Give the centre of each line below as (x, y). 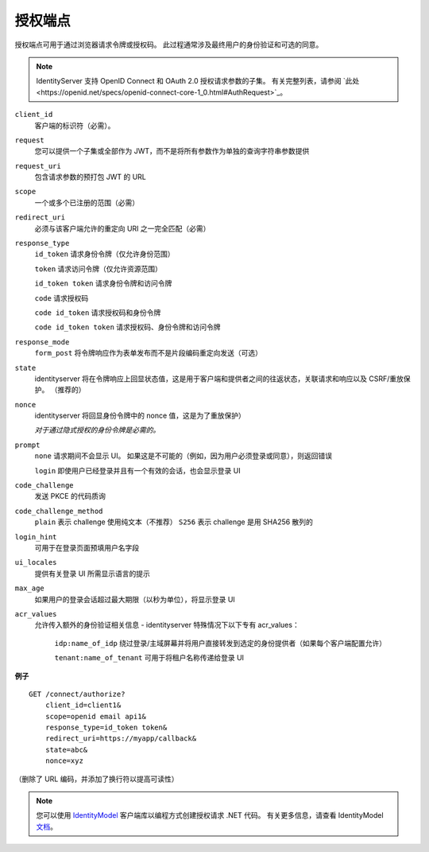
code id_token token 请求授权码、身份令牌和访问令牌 (128, 327)
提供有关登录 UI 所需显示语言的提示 (93, 574)
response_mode (42, 342)
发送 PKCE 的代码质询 (70, 496)
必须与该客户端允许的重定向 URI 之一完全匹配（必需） (122, 228)
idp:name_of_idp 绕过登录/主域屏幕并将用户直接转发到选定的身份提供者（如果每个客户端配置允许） (220, 643)
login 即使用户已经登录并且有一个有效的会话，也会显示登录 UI (138, 470)
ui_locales (36, 562)
